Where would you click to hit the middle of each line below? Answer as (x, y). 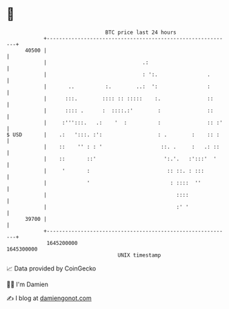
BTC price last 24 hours (141, 32)
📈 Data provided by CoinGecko (51, 268)
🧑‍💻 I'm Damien (28, 284)
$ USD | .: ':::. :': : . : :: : (113, 135)
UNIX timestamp (139, 255)
